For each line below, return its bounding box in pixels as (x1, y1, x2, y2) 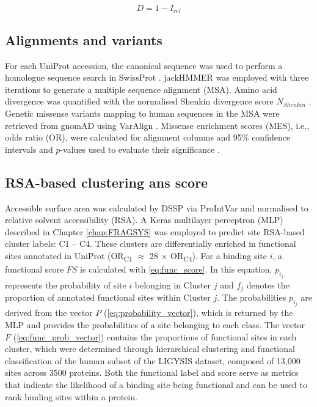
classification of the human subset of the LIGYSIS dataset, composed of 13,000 (5, 354, 301, 367)
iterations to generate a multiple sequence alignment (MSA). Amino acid (5, 82, 277, 95)
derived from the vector (5, 306, 93, 319)
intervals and (5, 142, 53, 155)
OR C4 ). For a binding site (170, 249, 267, 263)
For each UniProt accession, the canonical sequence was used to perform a (5, 59, 283, 71)
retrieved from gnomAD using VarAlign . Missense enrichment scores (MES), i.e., (5, 119, 310, 131)
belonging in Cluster (134, 278, 211, 291)
